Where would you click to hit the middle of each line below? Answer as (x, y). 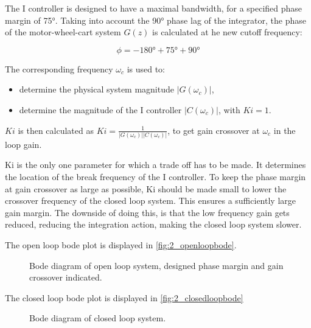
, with (229, 109)
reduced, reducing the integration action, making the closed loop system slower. (153, 224)
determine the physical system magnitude (96, 89)
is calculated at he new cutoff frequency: (227, 32)
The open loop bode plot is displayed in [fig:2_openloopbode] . (121, 245)
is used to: (146, 68)
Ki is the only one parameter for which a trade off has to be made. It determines (155, 165)
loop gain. (23, 144)
